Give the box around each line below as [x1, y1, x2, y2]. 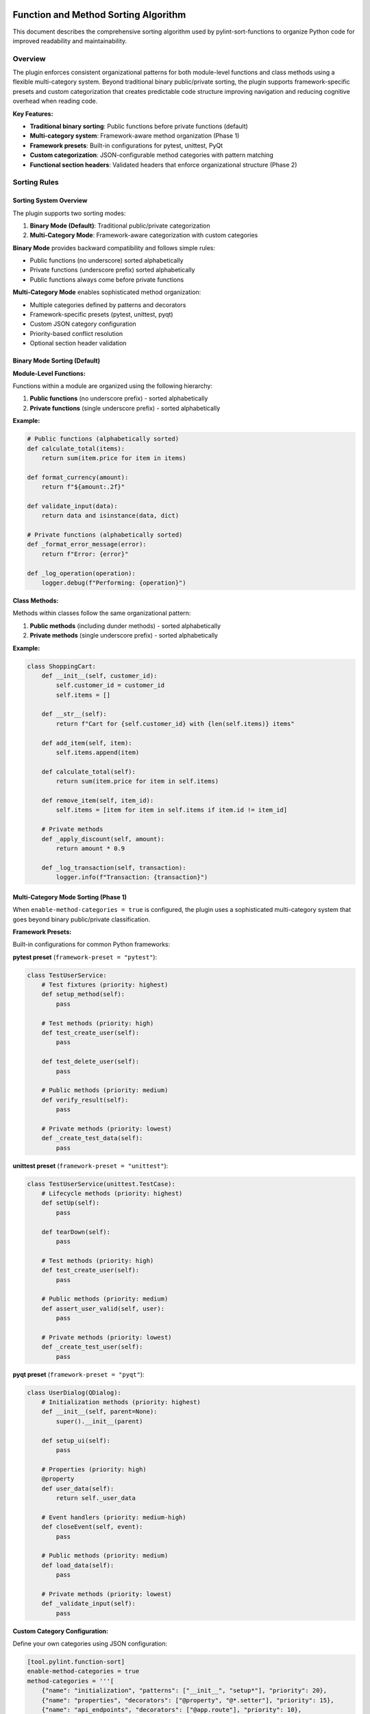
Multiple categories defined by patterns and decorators [29, 300, 186, 309]
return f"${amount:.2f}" [41, 483, 125, 491]
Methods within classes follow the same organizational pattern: [12, 609, 191, 617]
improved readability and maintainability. [12, 36, 127, 45]
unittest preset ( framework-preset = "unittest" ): [12, 1161, 169, 1170]
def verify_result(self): [41, 1096, 129, 1104]
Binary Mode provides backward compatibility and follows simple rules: [12, 243, 216, 252]
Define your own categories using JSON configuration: [12, 1639, 168, 1648]
